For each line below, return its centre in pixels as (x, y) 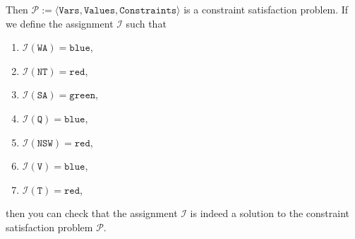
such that (146, 23)
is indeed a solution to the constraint (270, 213)
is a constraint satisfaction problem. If (266, 9)
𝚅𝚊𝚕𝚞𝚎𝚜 (99, 11)
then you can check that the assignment (92, 213)
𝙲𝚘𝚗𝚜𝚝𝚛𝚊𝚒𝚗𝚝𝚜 (148, 11)
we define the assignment (60, 23)
